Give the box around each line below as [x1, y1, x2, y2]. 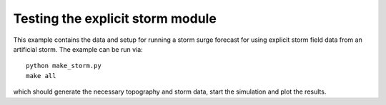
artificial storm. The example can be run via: [13, 45, 143, 53]
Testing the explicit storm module [13, 11, 217, 26]
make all [26, 72, 56, 79]
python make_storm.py [26, 62, 102, 70]
